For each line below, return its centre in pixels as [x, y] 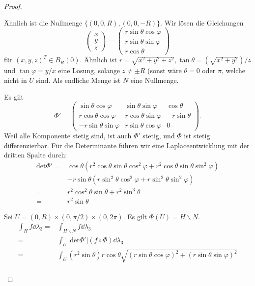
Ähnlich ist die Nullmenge [43, 22]
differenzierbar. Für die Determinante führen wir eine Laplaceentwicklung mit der [127, 145]
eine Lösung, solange [89, 70]
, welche [233, 70]
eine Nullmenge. [155, 80]
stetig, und [159, 136]
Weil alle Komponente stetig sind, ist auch [68, 136]
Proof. [13, 6]
